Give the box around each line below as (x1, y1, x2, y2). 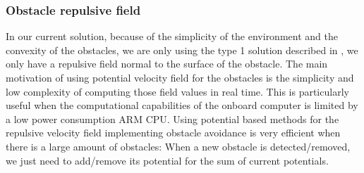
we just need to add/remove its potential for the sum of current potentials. (6, 153, 329, 167)
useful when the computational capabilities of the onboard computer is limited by (6, 98, 358, 113)
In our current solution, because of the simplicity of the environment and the (6, 29, 338, 44)
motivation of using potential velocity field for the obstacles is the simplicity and (6, 70, 354, 84)
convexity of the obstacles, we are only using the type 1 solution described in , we (6, 42, 358, 57)
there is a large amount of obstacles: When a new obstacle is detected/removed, (6, 139, 351, 153)
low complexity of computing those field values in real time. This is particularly (6, 84, 349, 98)
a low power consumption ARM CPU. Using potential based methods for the (6, 111, 339, 126)
